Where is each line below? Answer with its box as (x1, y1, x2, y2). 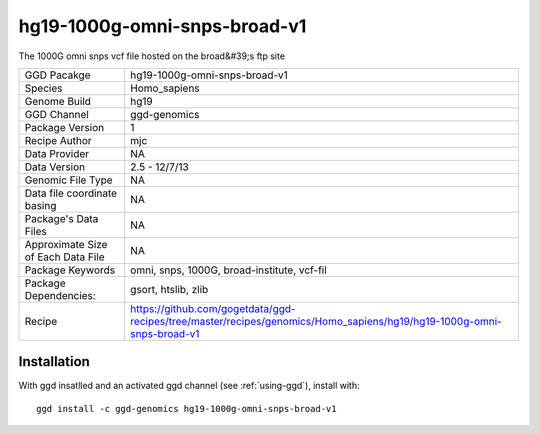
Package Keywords (24, 263, 116, 277)
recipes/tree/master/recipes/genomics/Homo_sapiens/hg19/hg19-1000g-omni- (130, 314, 502, 328)
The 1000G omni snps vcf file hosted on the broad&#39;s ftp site (18, 50, 285, 62)
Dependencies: (24, 288, 97, 302)
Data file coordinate (24, 186, 118, 200)
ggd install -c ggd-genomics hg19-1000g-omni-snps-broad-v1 (36, 403, 337, 414)
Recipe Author (24, 133, 92, 147)
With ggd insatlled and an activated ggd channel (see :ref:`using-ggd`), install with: (18, 380, 360, 392)
